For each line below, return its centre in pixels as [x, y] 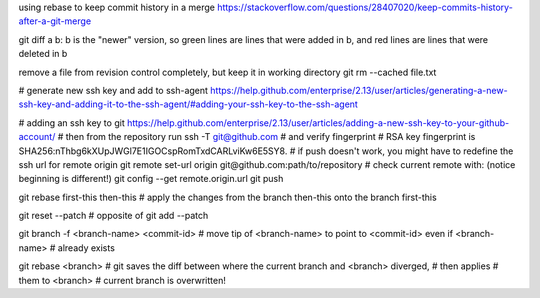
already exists [86, 247]
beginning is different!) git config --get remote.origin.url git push [151, 179]
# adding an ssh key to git [71, 122]
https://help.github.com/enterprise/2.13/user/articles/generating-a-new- [359, 90]
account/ [37, 137]
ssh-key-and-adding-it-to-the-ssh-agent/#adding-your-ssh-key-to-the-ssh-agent [188, 104]
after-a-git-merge [55, 21]
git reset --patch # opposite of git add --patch [113, 216]
